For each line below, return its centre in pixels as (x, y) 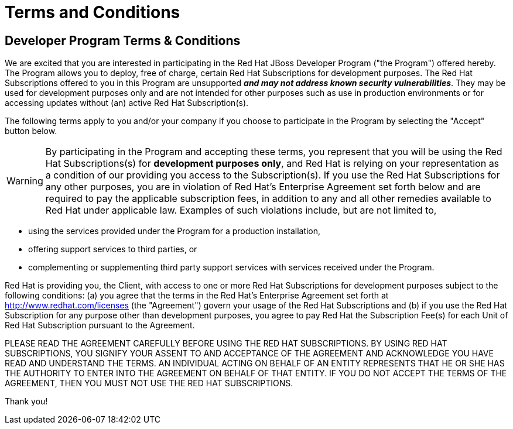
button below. (31, 131)
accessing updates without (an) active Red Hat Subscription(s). (127, 103)
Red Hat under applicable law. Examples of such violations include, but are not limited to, (241, 210)
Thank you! (26, 401)
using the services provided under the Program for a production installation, (175, 231)
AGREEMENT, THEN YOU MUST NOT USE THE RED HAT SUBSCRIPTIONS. (149, 383)
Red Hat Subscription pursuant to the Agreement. (100, 325)
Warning (25, 181)
